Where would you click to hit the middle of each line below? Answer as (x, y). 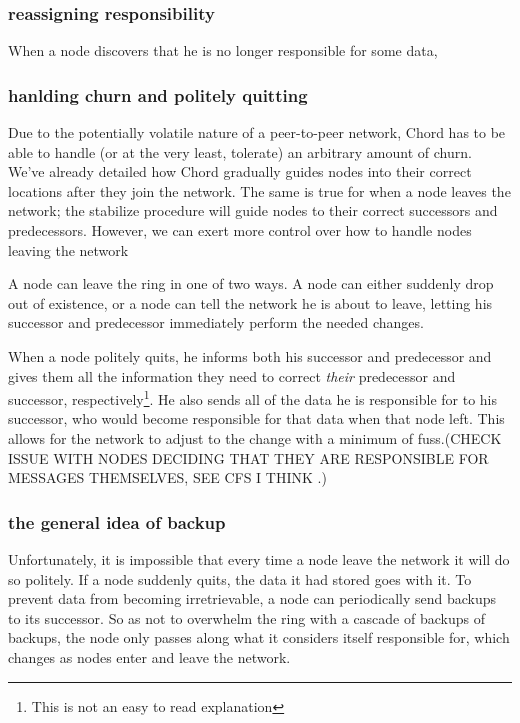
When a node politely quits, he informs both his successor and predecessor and (250, 355)
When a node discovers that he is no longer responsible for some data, (223, 50)
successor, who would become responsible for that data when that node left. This (256, 418)
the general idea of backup (117, 521)
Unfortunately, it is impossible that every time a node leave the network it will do (259, 559)
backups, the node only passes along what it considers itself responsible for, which (259, 637)
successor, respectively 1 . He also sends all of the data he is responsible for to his (253, 397)
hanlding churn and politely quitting (158, 94)
